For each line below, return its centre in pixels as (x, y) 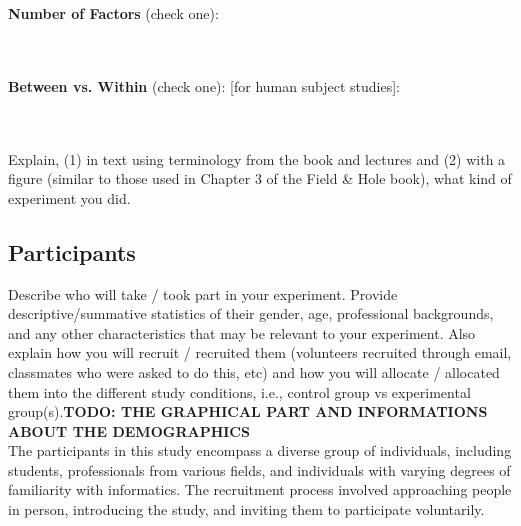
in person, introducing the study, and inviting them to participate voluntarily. (246, 509)
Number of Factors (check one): (113, 13)
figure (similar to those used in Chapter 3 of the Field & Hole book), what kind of (260, 178)
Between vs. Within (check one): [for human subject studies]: (204, 85)
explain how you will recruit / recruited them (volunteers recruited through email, (260, 352)
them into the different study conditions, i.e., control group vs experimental (239, 391)
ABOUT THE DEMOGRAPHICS (129, 430)
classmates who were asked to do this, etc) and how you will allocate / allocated (254, 371)
